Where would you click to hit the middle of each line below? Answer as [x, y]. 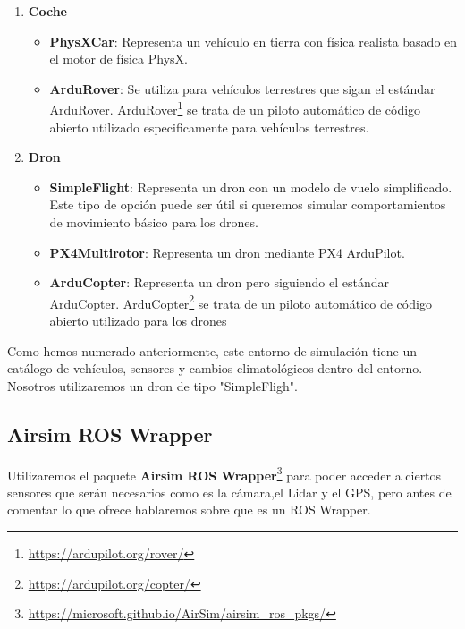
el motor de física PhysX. [118, 59]
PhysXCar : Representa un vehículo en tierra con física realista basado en [254, 41]
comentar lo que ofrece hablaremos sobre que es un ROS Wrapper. [189, 510]
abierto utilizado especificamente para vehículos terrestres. [209, 127]
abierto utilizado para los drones [138, 321]
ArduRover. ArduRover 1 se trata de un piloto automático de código [235, 108]
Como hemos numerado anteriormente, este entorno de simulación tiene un [212, 350]
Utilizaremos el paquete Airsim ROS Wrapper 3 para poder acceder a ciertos [224, 473]
